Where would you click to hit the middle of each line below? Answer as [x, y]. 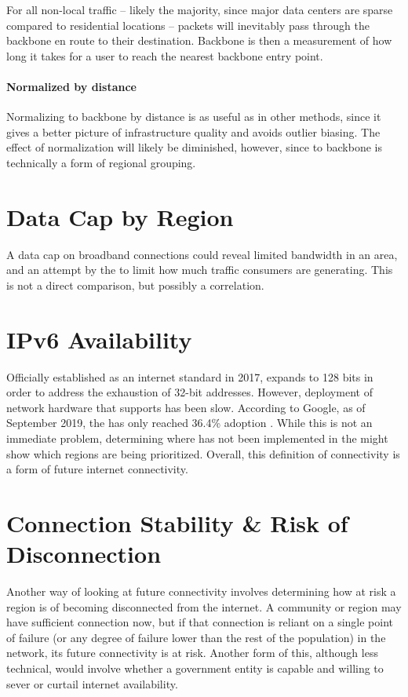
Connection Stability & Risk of [177, 522]
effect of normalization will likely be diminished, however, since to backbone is [195, 147]
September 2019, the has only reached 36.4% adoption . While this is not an [189, 423]
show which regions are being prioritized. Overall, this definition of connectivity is [203, 453]
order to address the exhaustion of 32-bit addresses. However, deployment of [189, 392]
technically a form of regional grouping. [101, 162]
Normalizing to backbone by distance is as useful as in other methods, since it [194, 117]
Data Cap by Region [120, 216]
